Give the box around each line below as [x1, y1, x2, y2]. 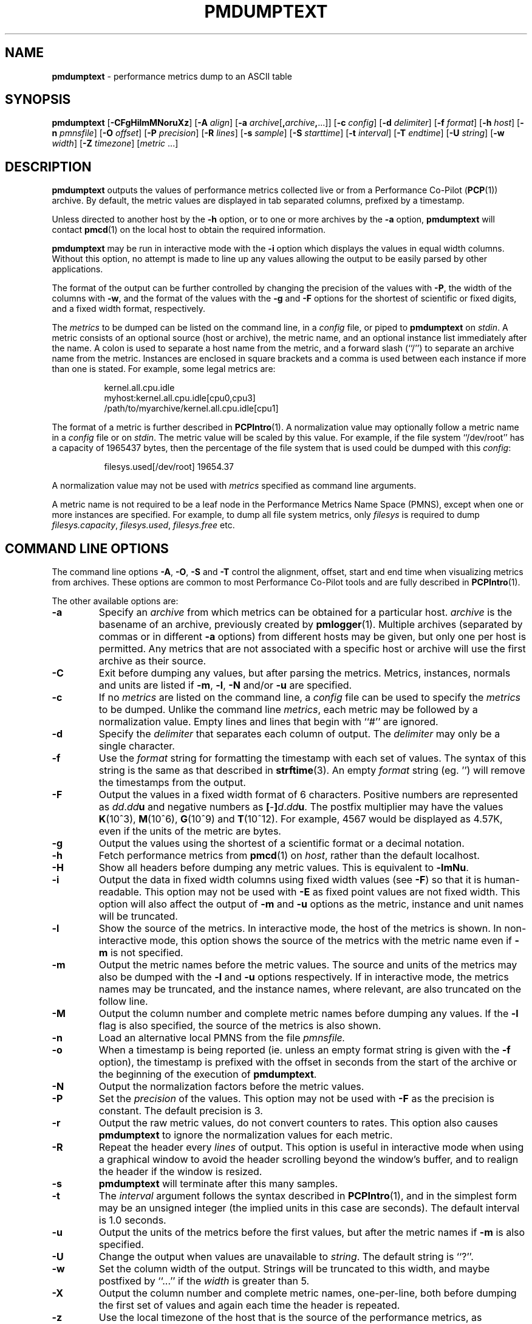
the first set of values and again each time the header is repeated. [98, 1299, 400, 1312]
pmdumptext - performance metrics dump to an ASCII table [52, 71, 292, 81]
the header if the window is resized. [98, 1165, 262, 1178]
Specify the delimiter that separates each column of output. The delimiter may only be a [98, 728, 500, 740]
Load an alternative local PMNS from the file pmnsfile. [98, 1032, 346, 1044]
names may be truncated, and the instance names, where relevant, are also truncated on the [98, 983, 522, 996]
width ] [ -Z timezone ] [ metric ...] [52, 138, 179, 149]
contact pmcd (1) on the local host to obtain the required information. [52, 224, 326, 235]
